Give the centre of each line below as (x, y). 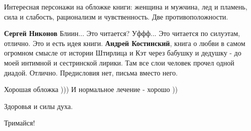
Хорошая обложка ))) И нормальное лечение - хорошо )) (91, 89)
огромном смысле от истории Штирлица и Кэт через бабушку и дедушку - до (123, 53)
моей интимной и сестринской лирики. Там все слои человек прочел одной (119, 62)
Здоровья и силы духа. (38, 106)
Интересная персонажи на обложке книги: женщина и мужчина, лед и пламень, (126, 6)
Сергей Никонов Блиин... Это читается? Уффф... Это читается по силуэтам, (122, 33)
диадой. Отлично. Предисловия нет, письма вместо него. (91, 72)
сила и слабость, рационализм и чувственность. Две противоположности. (116, 16)
